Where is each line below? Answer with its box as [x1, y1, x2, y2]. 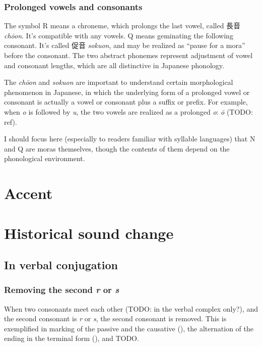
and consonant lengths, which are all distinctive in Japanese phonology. [4, 60, 224, 70]
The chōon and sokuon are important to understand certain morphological [4, 77, 233, 87]
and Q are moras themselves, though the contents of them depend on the [4, 143, 230, 154]
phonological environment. [4, 153, 85, 164]
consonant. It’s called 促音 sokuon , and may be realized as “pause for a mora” [4, 40, 245, 51]
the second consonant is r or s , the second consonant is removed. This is [4, 313, 227, 324]
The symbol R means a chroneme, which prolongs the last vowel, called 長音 [4, 20, 241, 31]
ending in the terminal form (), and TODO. [4, 333, 139, 343]
